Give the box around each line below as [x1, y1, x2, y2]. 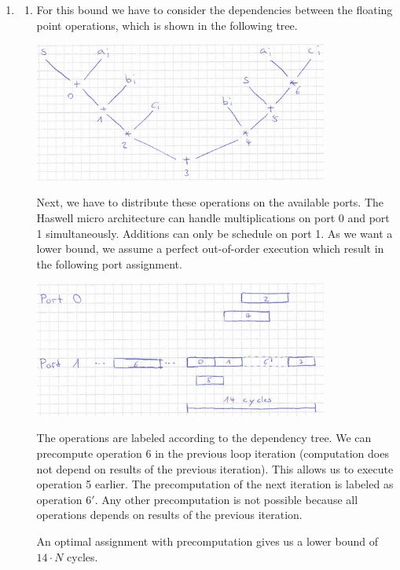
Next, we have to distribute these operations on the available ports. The [36, 194, 383, 210]
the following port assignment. [36, 255, 182, 272]
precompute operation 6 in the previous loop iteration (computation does [36, 444, 389, 461]
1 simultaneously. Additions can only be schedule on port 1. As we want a [36, 225, 393, 241]
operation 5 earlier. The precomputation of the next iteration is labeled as [36, 476, 394, 492]
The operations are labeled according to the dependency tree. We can [36, 429, 372, 446]
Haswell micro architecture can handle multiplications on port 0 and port [36, 210, 390, 226]
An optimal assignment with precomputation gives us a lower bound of [36, 532, 378, 549]
